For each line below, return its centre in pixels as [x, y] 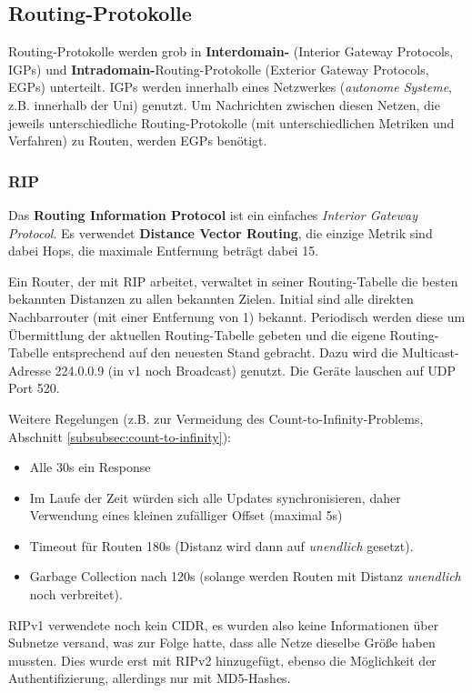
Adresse [30, 370]
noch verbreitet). [76, 594]
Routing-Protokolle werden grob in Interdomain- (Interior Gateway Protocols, [231, 51]
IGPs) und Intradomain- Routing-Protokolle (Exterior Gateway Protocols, [219, 69]
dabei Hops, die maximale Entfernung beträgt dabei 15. [164, 251]
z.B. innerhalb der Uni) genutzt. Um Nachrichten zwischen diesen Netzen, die [224, 104]
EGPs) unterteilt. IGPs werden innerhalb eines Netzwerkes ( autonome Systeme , [230, 87]
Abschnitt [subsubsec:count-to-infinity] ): [120, 436]
